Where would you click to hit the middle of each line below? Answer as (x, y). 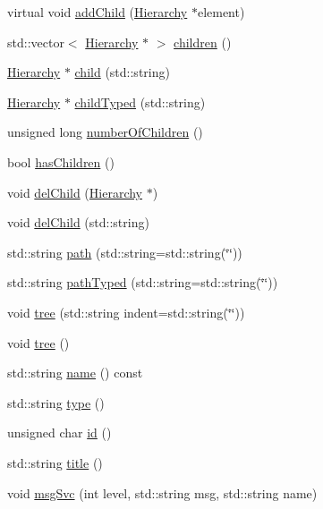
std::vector (36, 42)
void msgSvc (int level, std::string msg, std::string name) (162, 492)
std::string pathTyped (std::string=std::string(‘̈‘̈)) (143, 282)
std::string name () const (75, 373)
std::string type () (56, 402)
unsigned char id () (59, 433)
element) (221, 12)
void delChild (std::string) (78, 222)
